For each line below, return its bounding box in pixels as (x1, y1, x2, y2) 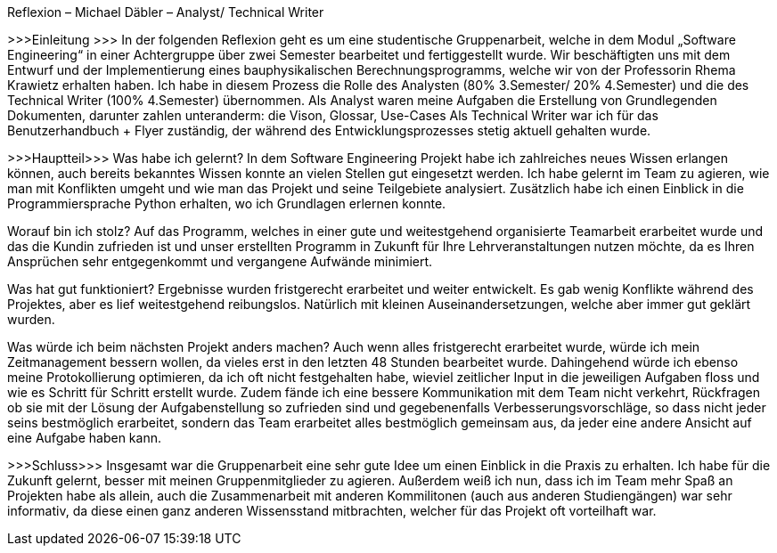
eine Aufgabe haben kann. (7, 430, 161, 445)
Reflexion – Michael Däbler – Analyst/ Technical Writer (7, 4, 324, 20)
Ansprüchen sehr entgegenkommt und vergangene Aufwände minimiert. (7, 254, 433, 269)
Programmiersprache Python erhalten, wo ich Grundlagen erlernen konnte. (7, 196, 446, 211)
